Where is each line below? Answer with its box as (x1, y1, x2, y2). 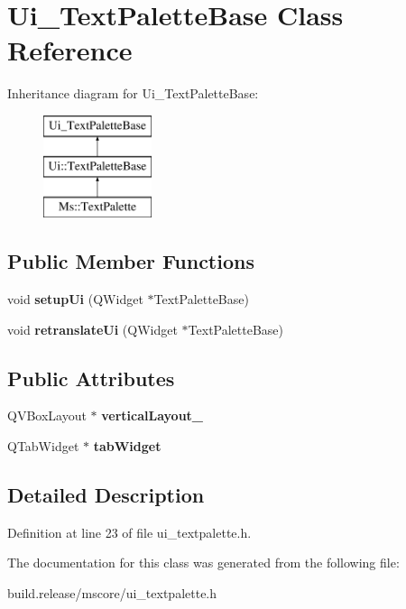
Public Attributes (7, 364, 175, 392)
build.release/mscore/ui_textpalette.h (7, 584, 217, 603)
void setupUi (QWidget (7, 290, 143, 309)
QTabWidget (7, 437, 79, 456)
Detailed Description (7, 481, 205, 509)
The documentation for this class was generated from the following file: (7, 553, 400, 572)
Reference (7, 32, 133, 69)
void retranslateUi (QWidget (7, 319, 178, 338)
